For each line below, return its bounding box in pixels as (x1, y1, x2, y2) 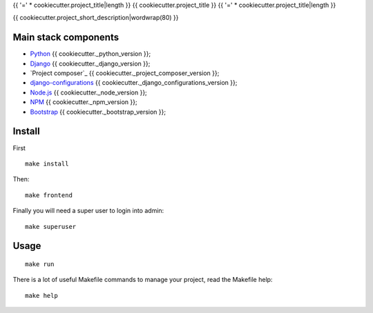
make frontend (25, 191, 73, 199)
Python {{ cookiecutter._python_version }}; (30, 50, 151, 58)
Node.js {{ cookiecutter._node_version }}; (30, 88, 148, 97)
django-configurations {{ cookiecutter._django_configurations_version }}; (30, 79, 238, 87)
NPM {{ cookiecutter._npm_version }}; (30, 98, 137, 106)
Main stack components (12, 32, 119, 43)
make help (25, 292, 58, 299)
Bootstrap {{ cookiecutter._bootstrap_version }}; (30, 108, 166, 116)
